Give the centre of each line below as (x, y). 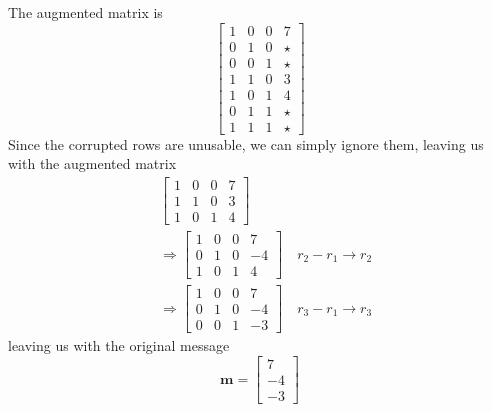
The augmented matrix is (85, 12)
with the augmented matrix (92, 163)
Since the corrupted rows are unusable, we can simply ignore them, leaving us (246, 143)
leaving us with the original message (119, 345)
